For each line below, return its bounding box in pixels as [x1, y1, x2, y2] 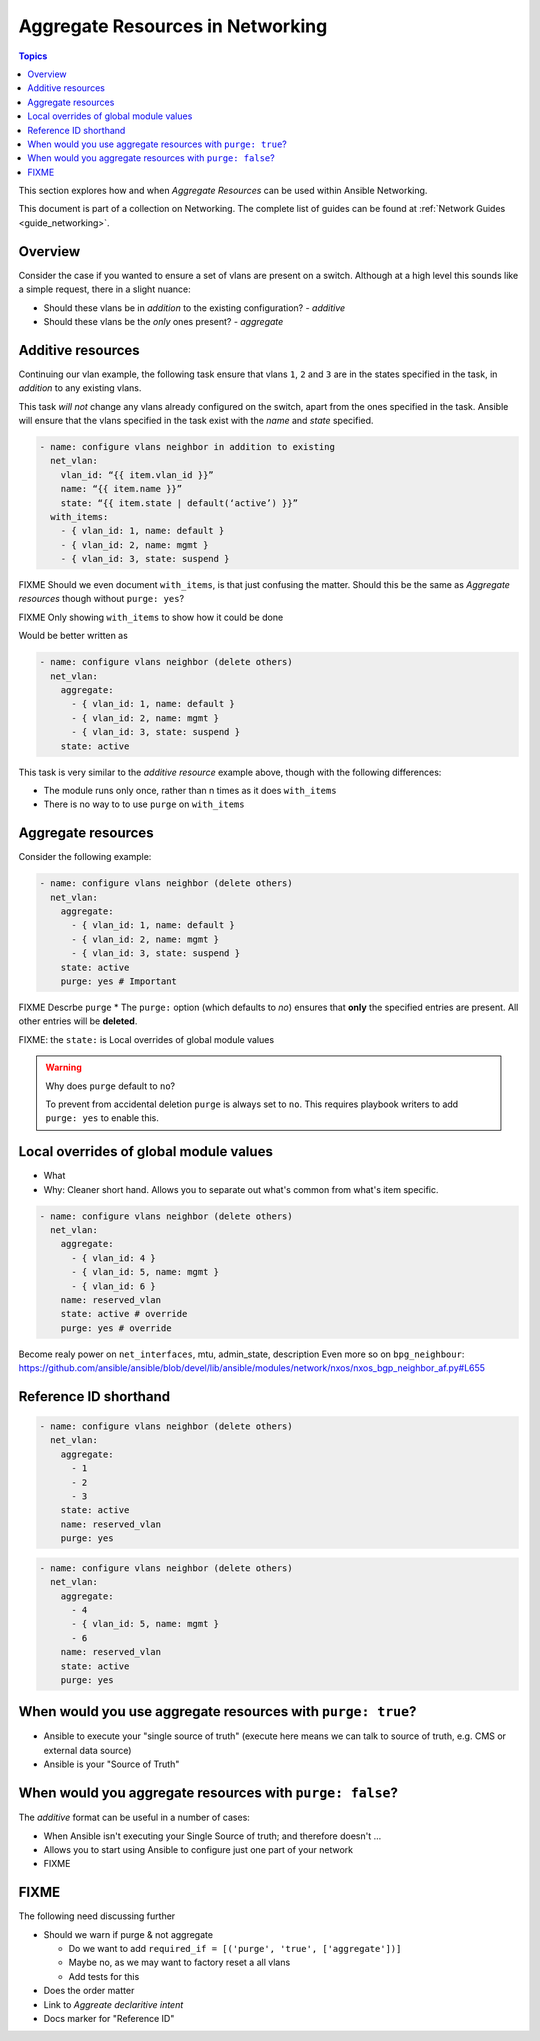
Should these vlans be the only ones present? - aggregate [43, 315, 284, 327]
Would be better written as [18, 630, 129, 642]
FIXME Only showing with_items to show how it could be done [18, 611, 284, 623]
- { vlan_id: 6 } [71, 1280, 157, 1292]
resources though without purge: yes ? [18, 593, 185, 605]
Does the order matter [43, 1985, 135, 1997]
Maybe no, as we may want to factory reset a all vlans [68, 1956, 291, 1969]
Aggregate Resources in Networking [18, 15, 328, 37]
